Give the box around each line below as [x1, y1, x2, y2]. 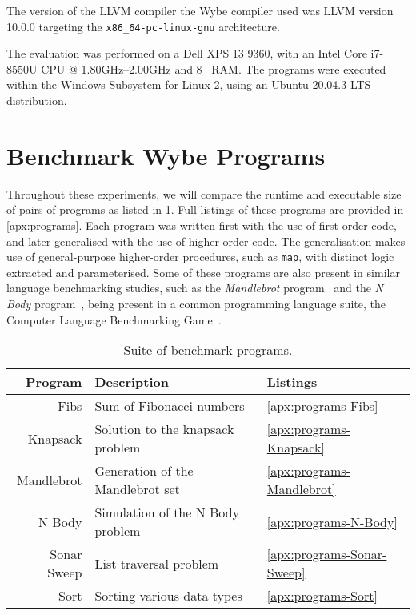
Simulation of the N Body [94, 503, 240, 522]
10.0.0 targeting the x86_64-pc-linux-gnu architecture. [6, 18, 280, 34]
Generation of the [94, 461, 194, 480]
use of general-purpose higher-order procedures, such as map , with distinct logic [6, 248, 394, 265]
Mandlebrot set [94, 480, 180, 499]
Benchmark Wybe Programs [6, 139, 326, 171]
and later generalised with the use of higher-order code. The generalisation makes [6, 232, 406, 249]
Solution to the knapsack [94, 420, 234, 439]
